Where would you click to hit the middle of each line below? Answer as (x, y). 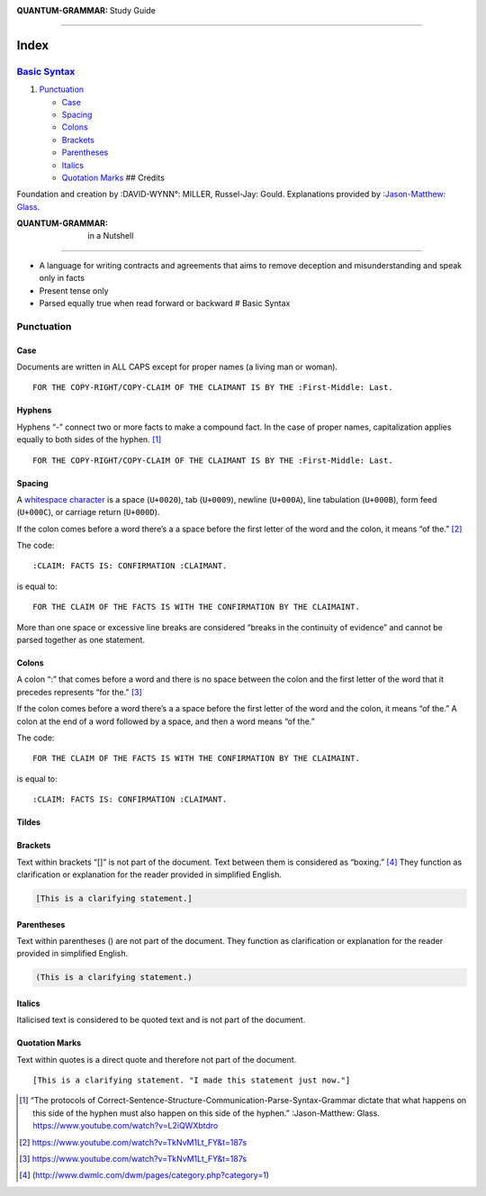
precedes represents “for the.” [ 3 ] (80, 692)
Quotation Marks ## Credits (113, 177)
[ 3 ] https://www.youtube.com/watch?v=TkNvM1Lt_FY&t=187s (133, 1159)
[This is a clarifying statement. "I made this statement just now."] (192, 1080)
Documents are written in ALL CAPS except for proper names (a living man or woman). (177, 367)
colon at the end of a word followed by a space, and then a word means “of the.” (166, 721)
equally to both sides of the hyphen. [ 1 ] (89, 439)
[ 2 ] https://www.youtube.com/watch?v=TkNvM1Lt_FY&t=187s (133, 1142)
